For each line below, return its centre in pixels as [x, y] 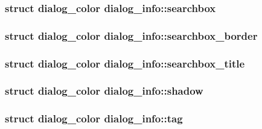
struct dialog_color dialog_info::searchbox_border [131, 35]
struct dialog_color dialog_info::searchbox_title [125, 63]
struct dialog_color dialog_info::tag [94, 118]
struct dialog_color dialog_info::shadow [104, 91]
